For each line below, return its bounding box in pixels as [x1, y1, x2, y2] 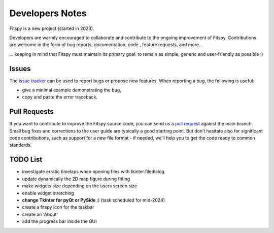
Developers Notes [9, 8, 87, 19]
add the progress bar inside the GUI [22, 218, 97, 224]
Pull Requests [9, 107, 54, 116]
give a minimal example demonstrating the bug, [22, 87, 121, 93]
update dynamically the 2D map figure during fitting [22, 176, 130, 182]
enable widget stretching [22, 190, 75, 196]
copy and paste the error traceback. [22, 94, 98, 100]
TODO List [9, 155, 43, 164]
